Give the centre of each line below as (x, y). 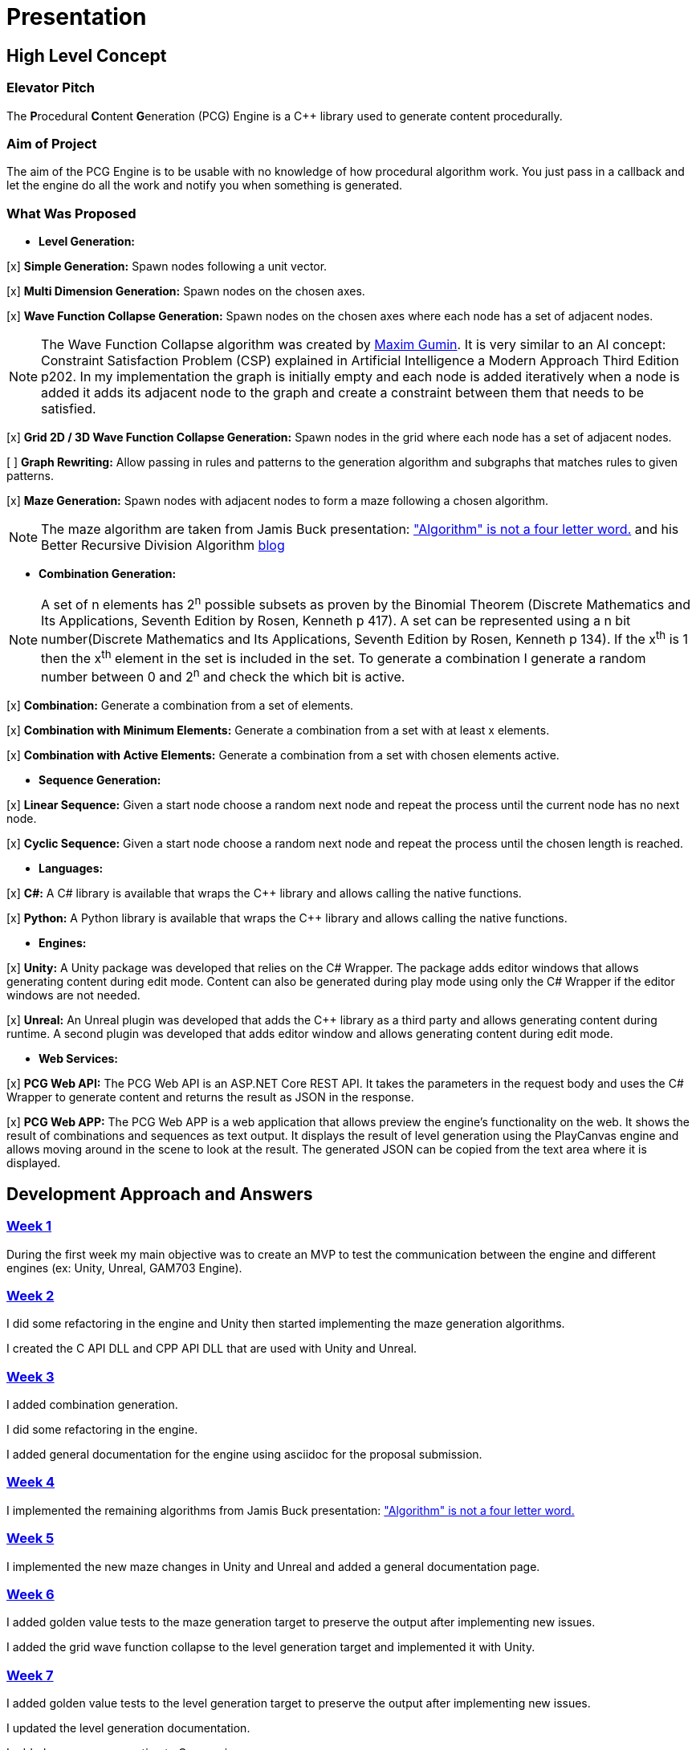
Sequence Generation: (100, 780)
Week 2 (31, 1295)
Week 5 (31, 1538)
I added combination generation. (92, 1405)
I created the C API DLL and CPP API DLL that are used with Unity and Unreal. (212, 1349)
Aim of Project (52, 143)
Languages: (71, 869)
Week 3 (31, 1376)
